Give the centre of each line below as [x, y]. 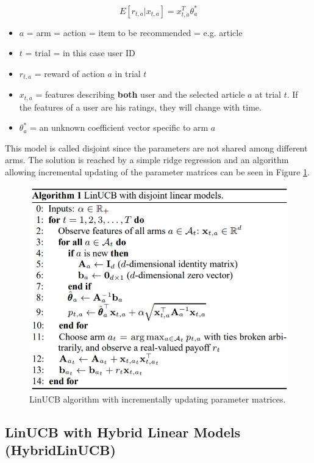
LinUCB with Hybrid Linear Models [123, 432]
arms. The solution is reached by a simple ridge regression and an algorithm [147, 160]
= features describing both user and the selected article [140, 94]
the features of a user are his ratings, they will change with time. [140, 107]
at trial [268, 94]
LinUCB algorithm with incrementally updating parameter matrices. [158, 399]
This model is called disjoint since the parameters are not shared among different [156, 148]
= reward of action [70, 73]
